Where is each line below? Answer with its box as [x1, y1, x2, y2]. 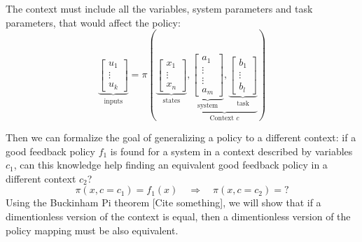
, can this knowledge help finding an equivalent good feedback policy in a [13, 157, 328, 172]
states [162, 97, 181, 104]
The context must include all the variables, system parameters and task [6, 1, 313, 15]
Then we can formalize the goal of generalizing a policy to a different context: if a [6, 130, 356, 145]
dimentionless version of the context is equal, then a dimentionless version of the [6, 209, 351, 223]
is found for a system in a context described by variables [110, 143, 353, 158]
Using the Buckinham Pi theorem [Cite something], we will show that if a [6, 195, 321, 210]
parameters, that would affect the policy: [6, 15, 181, 29]
